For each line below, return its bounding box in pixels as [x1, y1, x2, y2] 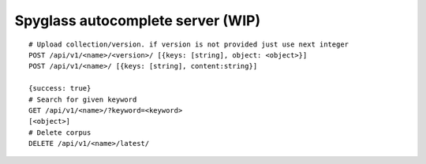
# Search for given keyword [28, 95, 137, 104]
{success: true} [28, 84, 92, 93]
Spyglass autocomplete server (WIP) [14, 12, 260, 29]
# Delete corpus [28, 128, 92, 137]
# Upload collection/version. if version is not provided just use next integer [28, 39, 349, 49]
